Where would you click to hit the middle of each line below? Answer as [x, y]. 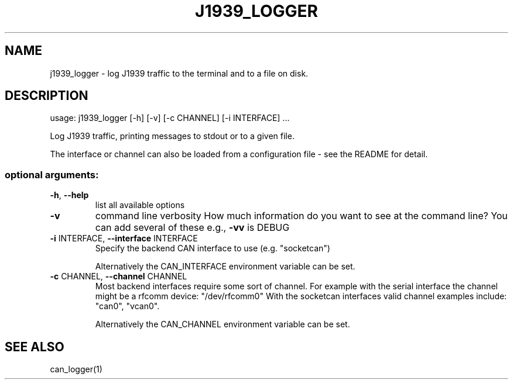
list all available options [140, 205]
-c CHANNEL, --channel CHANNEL [119, 276]
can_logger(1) [76, 369]
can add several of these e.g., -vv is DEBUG [192, 228]
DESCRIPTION [47, 96]
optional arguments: [52, 174]
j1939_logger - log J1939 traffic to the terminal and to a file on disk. [179, 73]
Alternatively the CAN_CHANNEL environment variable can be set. [223, 324]
